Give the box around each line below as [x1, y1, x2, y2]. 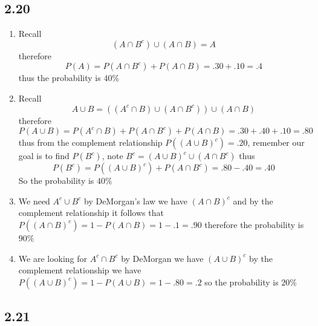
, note [102, 149, 123, 162]
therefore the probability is [204, 218, 304, 230]
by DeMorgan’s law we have [84, 194, 188, 207]
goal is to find [18, 149, 70, 162]
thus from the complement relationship [18, 136, 163, 149]
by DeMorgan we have [121, 252, 204, 264]
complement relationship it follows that [18, 206, 164, 219]
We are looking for [18, 252, 88, 264]
